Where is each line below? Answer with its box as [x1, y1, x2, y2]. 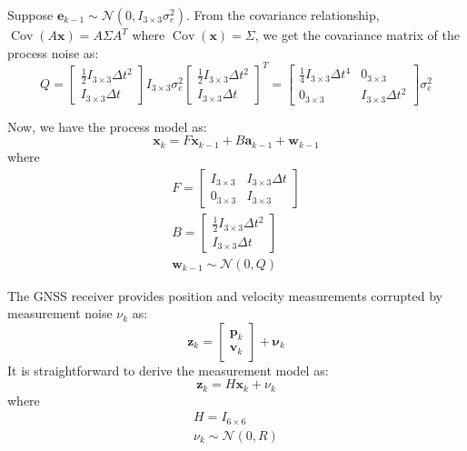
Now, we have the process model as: [7, 116, 207, 135]
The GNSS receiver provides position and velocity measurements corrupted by [7, 286, 442, 305]
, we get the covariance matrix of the [254, 25, 460, 44]
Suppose [7, 5, 54, 24]
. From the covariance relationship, [185, 5, 380, 24]
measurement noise [7, 304, 113, 323]
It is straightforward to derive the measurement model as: [7, 360, 329, 379]
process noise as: [7, 43, 99, 62]
